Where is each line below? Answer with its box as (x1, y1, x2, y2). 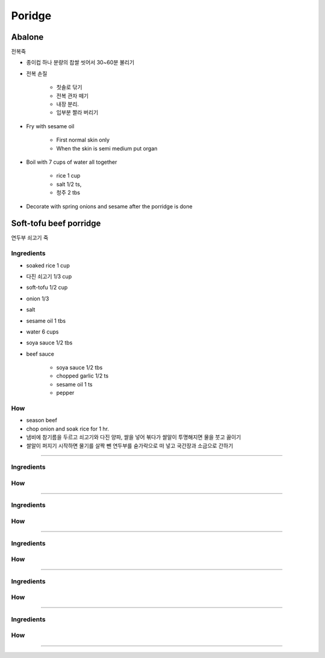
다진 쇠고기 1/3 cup (26, 273, 72, 280)
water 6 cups (26, 328, 59, 335)
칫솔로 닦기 (56, 84, 82, 91)
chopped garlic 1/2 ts (56, 372, 109, 379)
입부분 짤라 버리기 (56, 109, 99, 116)
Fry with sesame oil (26, 122, 75, 129)
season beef (26, 417, 57, 424)
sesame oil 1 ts (56, 380, 93, 388)
